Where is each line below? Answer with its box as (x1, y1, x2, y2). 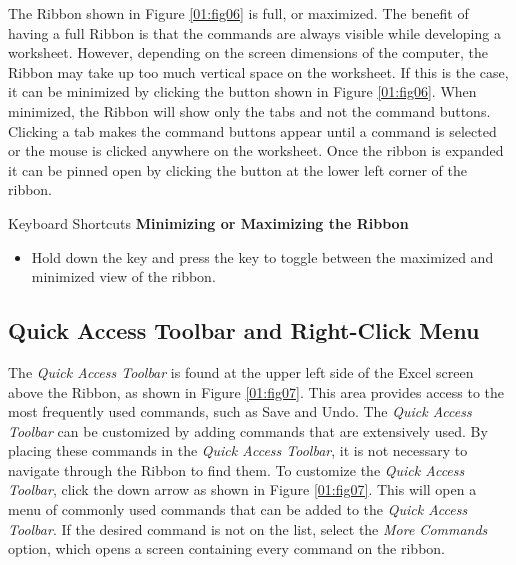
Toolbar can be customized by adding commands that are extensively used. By (8, 420, 488, 441)
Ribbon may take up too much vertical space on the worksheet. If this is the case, (8, 61, 509, 82)
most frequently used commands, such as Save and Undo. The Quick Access (8, 401, 472, 422)
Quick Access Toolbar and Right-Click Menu (8, 315, 480, 346)
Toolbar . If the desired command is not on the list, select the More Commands (8, 518, 488, 539)
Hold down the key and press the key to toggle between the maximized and (31, 246, 494, 267)
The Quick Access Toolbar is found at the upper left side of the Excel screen (8, 361, 474, 382)
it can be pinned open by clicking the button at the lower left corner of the (8, 159, 468, 180)
